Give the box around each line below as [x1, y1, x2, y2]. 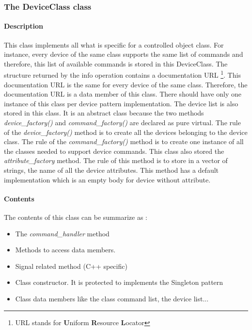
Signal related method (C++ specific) [15, 261, 127, 271]
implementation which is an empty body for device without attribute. [4, 174, 211, 184]
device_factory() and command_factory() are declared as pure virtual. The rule [4, 117, 241, 128]
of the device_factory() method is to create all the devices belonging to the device [4, 127, 248, 137]
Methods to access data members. [15, 245, 116, 255]
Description [4, 21, 44, 31]
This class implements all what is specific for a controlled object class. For [4, 39, 224, 49]
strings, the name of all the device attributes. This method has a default [4, 165, 219, 175]
